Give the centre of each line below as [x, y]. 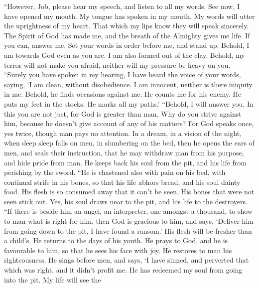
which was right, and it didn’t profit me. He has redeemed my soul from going [123, 270]
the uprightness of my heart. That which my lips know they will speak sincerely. [127, 26]
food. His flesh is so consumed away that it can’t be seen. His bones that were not [129, 192]
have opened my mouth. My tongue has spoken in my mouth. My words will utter [129, 16]
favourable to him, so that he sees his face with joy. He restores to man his [118, 250]
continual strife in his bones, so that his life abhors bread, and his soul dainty [122, 182]
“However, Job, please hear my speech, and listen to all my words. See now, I [122, 6]
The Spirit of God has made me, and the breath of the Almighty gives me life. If [127, 35]
